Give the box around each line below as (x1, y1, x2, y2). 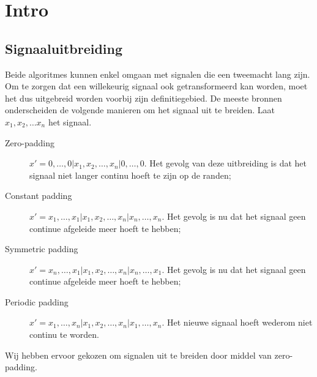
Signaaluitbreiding (5, 39, 123, 58)
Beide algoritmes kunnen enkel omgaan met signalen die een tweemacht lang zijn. (5, 67, 310, 80)
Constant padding (5, 189, 72, 202)
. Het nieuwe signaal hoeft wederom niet (162, 316, 313, 329)
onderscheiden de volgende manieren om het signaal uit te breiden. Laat (5, 103, 275, 116)
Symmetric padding (5, 242, 78, 255)
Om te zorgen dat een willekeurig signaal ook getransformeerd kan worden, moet (5, 80, 308, 92)
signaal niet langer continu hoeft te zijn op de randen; (29, 168, 231, 181)
